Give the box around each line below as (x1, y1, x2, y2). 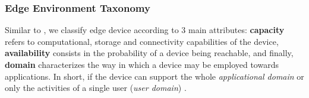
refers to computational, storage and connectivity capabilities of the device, (5, 35, 279, 47)
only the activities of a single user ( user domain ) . (5, 81, 187, 94)
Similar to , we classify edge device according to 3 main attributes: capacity (5, 24, 285, 36)
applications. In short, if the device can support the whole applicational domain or (5, 70, 304, 82)
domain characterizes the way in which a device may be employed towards (5, 58, 279, 70)
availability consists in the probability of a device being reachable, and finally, (5, 47, 294, 59)
